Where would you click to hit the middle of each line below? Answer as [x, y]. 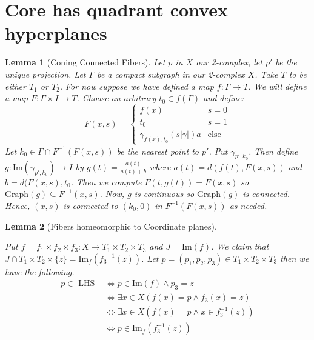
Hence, [18, 205]
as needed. [248, 205]
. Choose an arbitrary [116, 98]
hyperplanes [56, 33]
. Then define [273, 151]
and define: [224, 98]
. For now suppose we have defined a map [137, 86]
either [15, 86]
